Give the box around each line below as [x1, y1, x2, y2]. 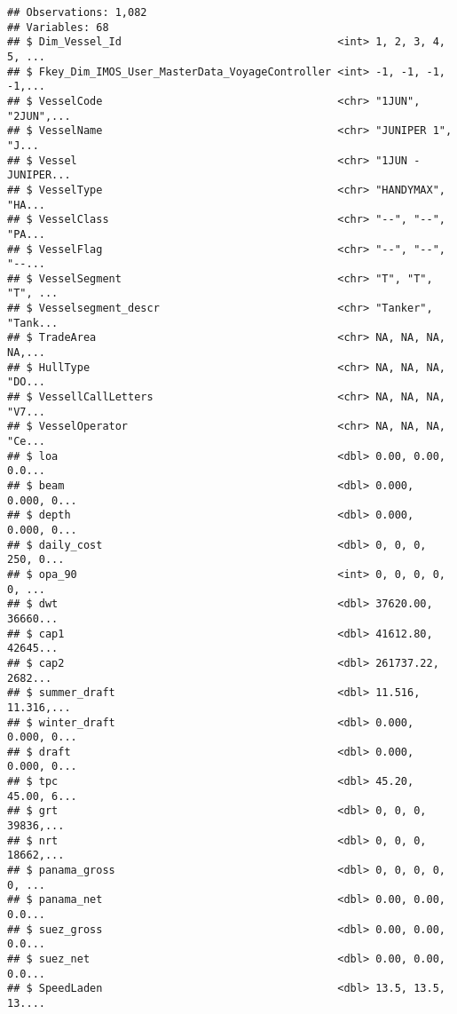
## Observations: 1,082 [7, 6, 147, 19]
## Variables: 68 [7, 20, 109, 34]
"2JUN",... [7, 109, 71, 123]
